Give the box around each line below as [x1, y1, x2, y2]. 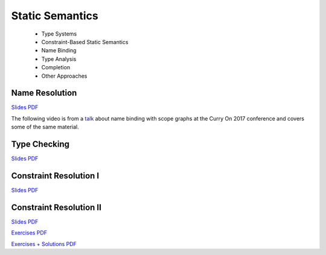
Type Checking [11, 139, 69, 149]
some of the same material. [11, 124, 80, 131]
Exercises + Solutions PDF [11, 240, 77, 247]
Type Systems [41, 30, 77, 37]
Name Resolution [11, 88, 77, 98]
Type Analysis [41, 55, 77, 63]
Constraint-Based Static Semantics [41, 38, 129, 45]
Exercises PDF [11, 229, 48, 236]
